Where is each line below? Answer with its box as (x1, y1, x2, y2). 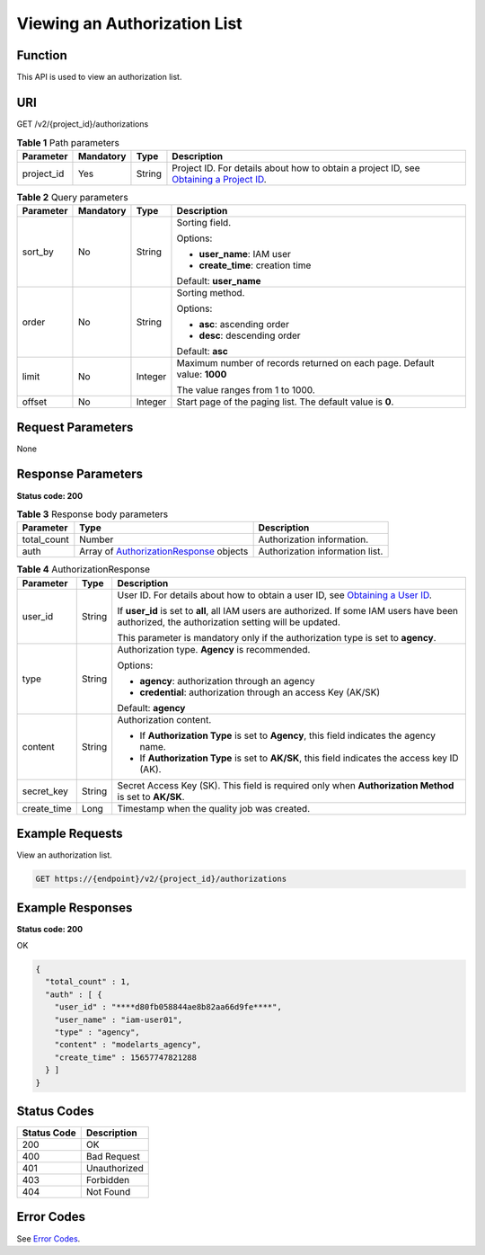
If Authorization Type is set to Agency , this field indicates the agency (139, 729, 436, 742)
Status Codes (16, 1103, 94, 1118)
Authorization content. (117, 713, 212, 725)
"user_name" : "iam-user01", (54, 1014, 183, 1025)
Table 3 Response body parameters (16, 508, 169, 521)
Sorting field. (176, 217, 232, 229)
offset (22, 396, 48, 408)
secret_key (22, 785, 69, 797)
